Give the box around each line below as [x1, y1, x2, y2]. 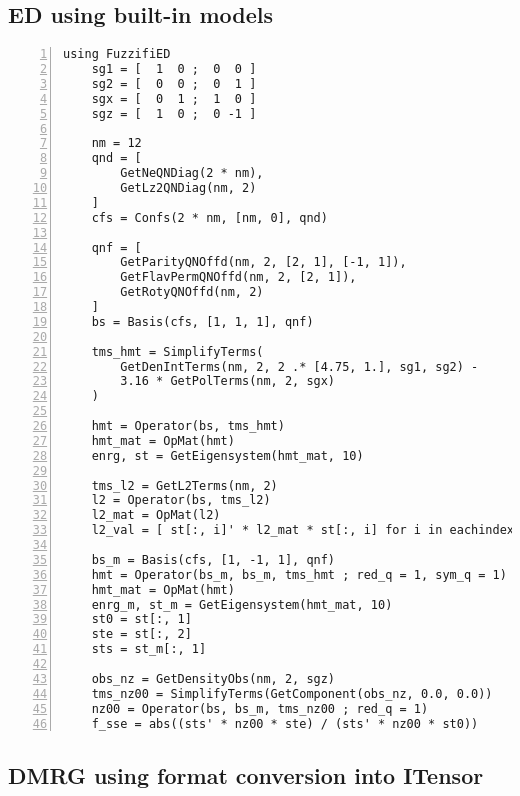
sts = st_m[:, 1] [91, 642, 207, 657]
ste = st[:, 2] [91, 627, 192, 642]
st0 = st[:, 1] [91, 612, 192, 627]
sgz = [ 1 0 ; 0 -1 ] [91, 106, 257, 121]
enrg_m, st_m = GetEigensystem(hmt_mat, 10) [91, 597, 393, 612]
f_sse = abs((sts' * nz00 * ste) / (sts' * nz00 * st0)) [91, 716, 479, 731]
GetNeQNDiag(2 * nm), [120, 166, 264, 181]
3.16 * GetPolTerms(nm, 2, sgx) [120, 374, 336, 389]
